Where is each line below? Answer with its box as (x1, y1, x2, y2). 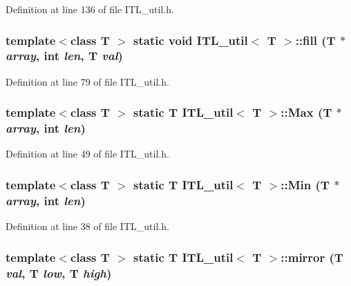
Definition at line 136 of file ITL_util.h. (6, 2, 174, 16)
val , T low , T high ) (6, 264, 112, 281)
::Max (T (281, 104, 332, 121)
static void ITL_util (133, 31, 248, 48)
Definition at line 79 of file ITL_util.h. (6, 74, 169, 88)
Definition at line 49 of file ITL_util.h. (6, 146, 169, 161)
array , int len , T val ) (6, 47, 123, 64)
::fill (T (295, 31, 336, 48)
